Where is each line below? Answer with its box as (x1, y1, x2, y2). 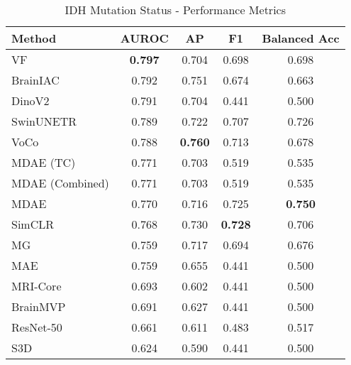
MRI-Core (11, 278, 62, 294)
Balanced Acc (262, 30, 340, 46)
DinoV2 (11, 92, 50, 109)
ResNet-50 (11, 319, 62, 335)
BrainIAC (11, 72, 60, 88)
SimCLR (11, 216, 55, 232)
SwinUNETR (11, 113, 77, 129)
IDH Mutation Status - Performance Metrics (65, 1, 286, 18)
